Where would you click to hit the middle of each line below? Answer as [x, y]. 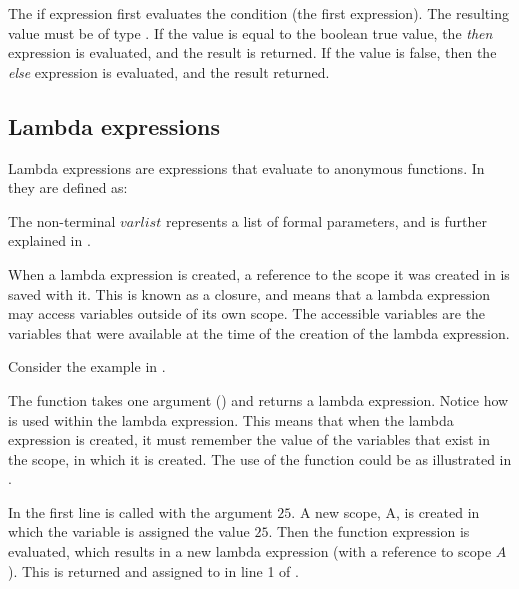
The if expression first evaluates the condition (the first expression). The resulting [258, 13]
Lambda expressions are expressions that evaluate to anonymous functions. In [246, 167]
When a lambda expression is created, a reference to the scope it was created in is [259, 273]
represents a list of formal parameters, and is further [326, 220]
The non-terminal [62, 220]
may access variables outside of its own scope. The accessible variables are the [247, 313]
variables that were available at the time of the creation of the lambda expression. [259, 332]
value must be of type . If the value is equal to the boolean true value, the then [250, 32]
